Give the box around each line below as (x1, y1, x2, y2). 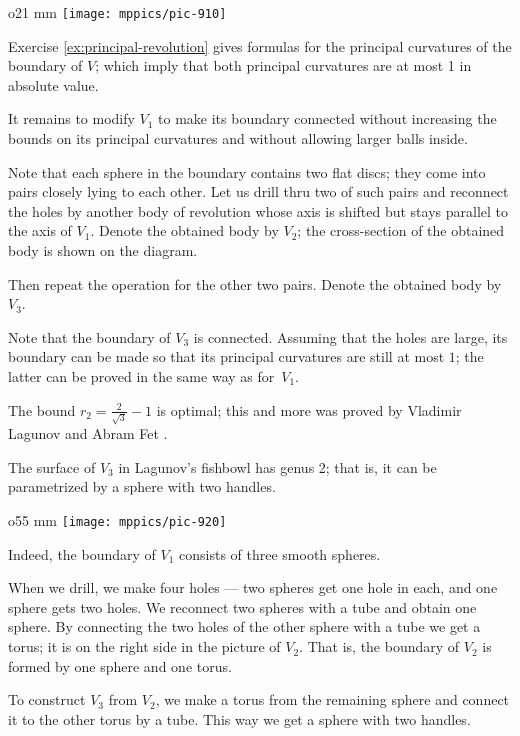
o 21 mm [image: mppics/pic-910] (8, 2, 227, 22)
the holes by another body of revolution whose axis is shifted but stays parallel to (8, 200, 509, 221)
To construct (8, 689, 86, 710)
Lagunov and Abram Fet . (8, 423, 168, 444)
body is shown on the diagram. (8, 240, 198, 260)
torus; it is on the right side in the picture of (8, 636, 281, 657)
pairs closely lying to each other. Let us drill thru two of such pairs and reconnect (8, 181, 509, 202)
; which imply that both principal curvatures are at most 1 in (95, 55, 472, 76)
